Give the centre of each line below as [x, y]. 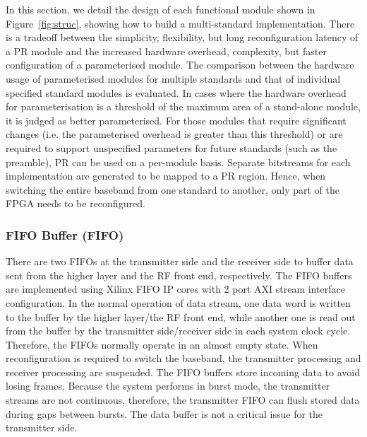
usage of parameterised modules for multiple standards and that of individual [173, 78]
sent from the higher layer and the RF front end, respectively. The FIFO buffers [179, 275]
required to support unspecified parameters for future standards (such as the [172, 147]
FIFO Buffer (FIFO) [65, 234]
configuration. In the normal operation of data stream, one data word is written [178, 302]
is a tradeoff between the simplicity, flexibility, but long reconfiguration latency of [182, 37]
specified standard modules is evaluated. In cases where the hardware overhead [176, 92]
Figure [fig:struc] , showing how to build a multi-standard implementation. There [180, 23]
